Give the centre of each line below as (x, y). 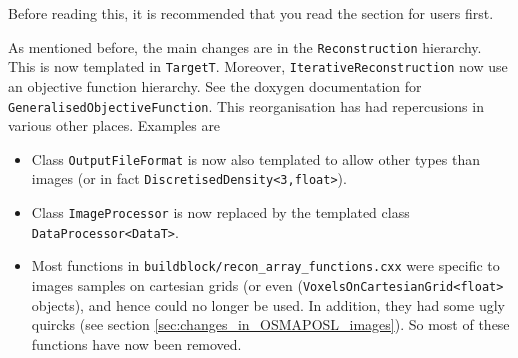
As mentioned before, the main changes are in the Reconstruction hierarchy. (245, 46)
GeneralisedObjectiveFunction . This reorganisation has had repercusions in (246, 105)
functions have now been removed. (136, 343)
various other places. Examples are (114, 125)
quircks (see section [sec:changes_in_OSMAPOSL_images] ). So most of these (270, 324)
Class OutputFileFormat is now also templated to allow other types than (256, 158)
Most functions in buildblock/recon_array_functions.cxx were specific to (265, 265)
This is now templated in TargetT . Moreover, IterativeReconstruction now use (258, 66)
